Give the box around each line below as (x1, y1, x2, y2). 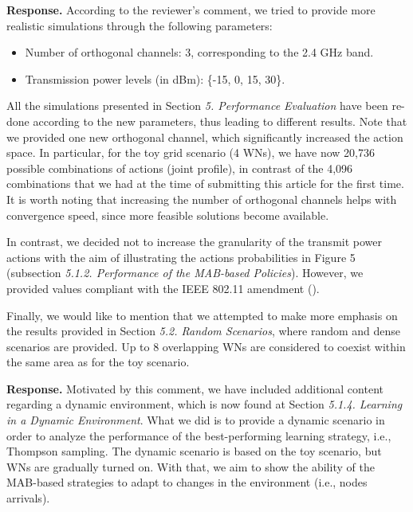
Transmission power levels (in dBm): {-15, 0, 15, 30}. (25, 70, 285, 87)
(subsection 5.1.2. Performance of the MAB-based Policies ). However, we (6, 264, 364, 281)
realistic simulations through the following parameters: (6, 17, 273, 33)
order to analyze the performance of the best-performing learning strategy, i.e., (6, 427, 391, 444)
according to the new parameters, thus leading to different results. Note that (33, 112, 407, 129)
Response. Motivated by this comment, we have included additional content (6, 380, 383, 397)
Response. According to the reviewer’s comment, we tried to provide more (6, 2, 376, 18)
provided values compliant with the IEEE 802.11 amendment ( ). (6, 279, 320, 296)
